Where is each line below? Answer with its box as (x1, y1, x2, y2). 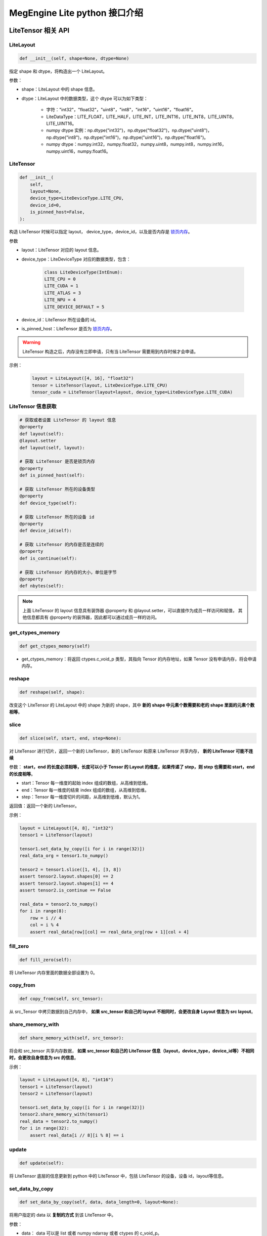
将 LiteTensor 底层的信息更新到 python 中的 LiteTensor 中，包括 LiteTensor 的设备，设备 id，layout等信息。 (9, 1173, 226, 1179)
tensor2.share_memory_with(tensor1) (19, 1111, 109, 1117)
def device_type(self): (19, 500, 78, 506)
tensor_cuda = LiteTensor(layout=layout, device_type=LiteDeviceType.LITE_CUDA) (32, 389, 233, 395)
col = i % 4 (30, 922, 59, 928)
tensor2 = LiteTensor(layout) (19, 1091, 93, 1097)
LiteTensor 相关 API (9, 26, 70, 35)
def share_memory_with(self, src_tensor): (19, 1035, 124, 1041)
